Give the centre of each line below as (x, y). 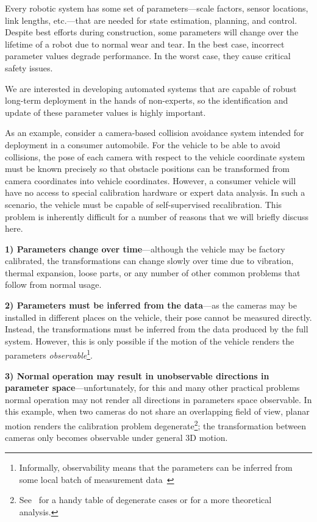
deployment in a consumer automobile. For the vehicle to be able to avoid (143, 144)
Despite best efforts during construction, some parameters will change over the (152, 32)
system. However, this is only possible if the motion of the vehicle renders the (150, 341)
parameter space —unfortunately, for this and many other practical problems (152, 388)
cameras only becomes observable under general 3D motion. (116, 438)
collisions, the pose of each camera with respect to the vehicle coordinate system (155, 156)
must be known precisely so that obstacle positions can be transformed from (147, 169)
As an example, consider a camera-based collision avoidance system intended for (155, 133)
